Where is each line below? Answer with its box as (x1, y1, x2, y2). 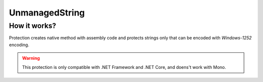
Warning (22, 55, 40, 61)
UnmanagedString (9, 7, 85, 18)
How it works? (9, 21, 56, 30)
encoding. (9, 42, 29, 48)
